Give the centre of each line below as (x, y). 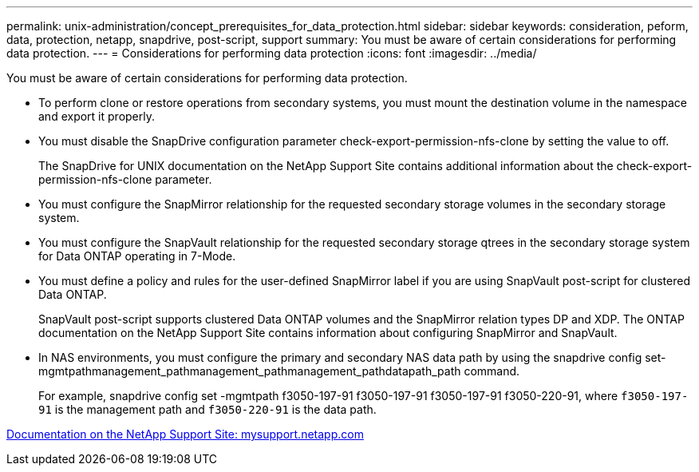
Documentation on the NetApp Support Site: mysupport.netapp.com (185, 434)
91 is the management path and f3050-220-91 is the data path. (207, 409)
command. (492, 371)
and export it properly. (97, 116)
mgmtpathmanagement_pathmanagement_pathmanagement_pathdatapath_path (250, 371)
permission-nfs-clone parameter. (125, 179)
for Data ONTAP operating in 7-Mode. (137, 256)
